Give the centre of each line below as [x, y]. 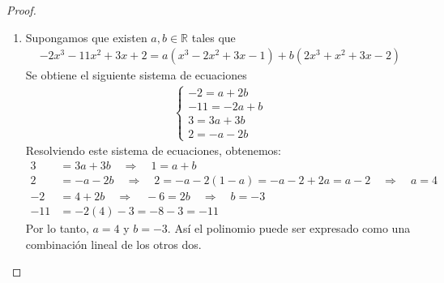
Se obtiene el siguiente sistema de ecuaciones [136, 75]
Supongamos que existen [86, 37]
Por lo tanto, [57, 228]
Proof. [21, 10]
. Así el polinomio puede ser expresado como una [289, 228]
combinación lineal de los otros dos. [113, 244]
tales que [213, 37]
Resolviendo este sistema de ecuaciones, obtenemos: [153, 150]
